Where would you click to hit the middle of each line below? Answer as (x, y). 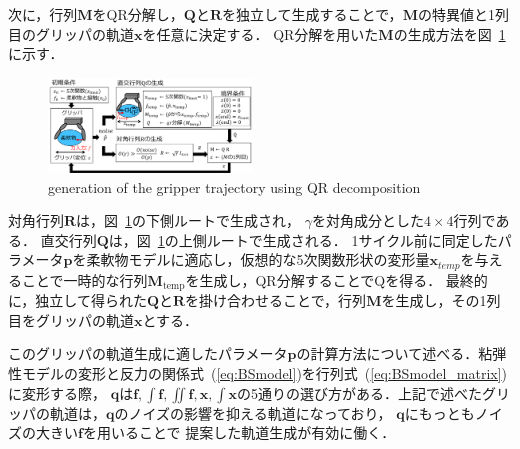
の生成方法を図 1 (449, 33)
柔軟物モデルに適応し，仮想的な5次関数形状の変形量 (258, 259)
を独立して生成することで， (312, 14)
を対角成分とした (368, 220)
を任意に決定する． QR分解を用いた (260, 33)
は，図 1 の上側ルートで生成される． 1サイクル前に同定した (303, 239)
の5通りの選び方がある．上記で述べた (359, 392)
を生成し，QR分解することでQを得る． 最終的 (336, 279)
